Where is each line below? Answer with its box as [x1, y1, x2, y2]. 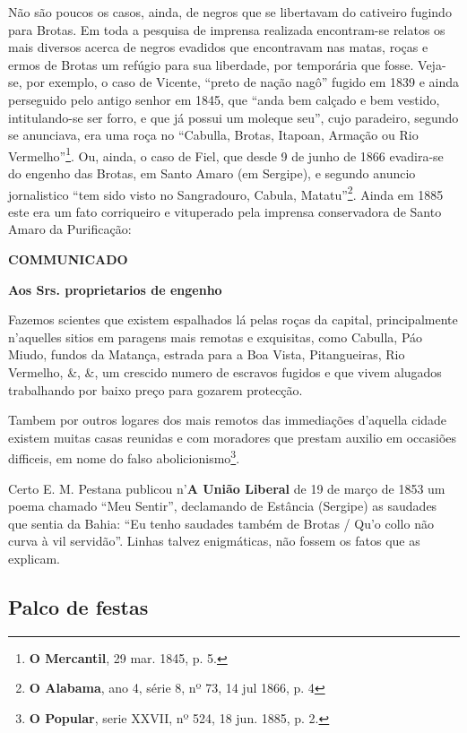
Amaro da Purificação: [8, 220, 132, 238]
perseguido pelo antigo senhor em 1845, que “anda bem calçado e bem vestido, [8, 90, 440, 108]
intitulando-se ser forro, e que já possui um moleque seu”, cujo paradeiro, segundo [8, 108, 459, 126]
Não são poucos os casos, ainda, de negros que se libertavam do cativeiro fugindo [8, 3, 452, 21]
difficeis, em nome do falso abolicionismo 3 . [8, 446, 240, 468]
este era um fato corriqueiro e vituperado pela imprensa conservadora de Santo [8, 202, 442, 220]
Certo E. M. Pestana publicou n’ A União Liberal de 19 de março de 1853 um [8, 479, 445, 497]
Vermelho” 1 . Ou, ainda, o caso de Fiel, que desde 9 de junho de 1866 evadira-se [8, 143, 444, 165]
